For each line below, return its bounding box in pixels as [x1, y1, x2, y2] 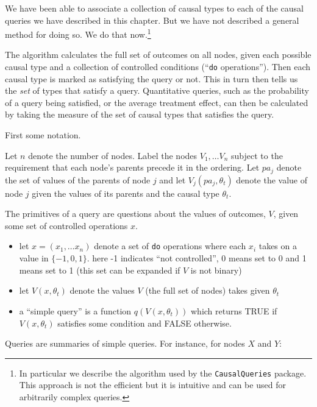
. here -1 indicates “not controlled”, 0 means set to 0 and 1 [87, 252, 307, 264]
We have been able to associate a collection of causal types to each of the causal [5, 2, 304, 14]
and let [159, 173, 186, 186]
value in [19, 252, 49, 264]
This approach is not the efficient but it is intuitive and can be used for [19, 378, 286, 391]
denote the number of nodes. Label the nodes [28, 149, 198, 161]
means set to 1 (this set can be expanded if [19, 263, 180, 276]
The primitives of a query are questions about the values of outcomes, [5, 207, 266, 220]
